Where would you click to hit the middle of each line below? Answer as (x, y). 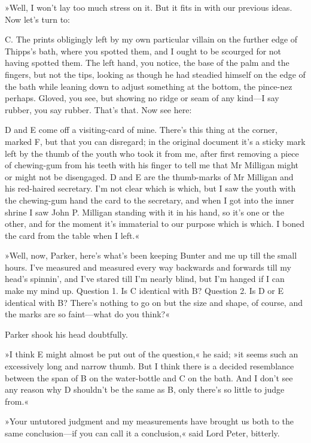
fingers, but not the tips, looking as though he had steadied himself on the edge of (155, 74)
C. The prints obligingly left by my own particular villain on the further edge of (151, 39)
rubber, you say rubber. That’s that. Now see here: (98, 109)
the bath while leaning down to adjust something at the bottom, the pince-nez (149, 86)
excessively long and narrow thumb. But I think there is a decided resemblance (150, 366)
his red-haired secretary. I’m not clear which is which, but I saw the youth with (150, 188)
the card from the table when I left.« (72, 235)
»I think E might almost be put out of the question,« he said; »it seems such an (152, 354)
